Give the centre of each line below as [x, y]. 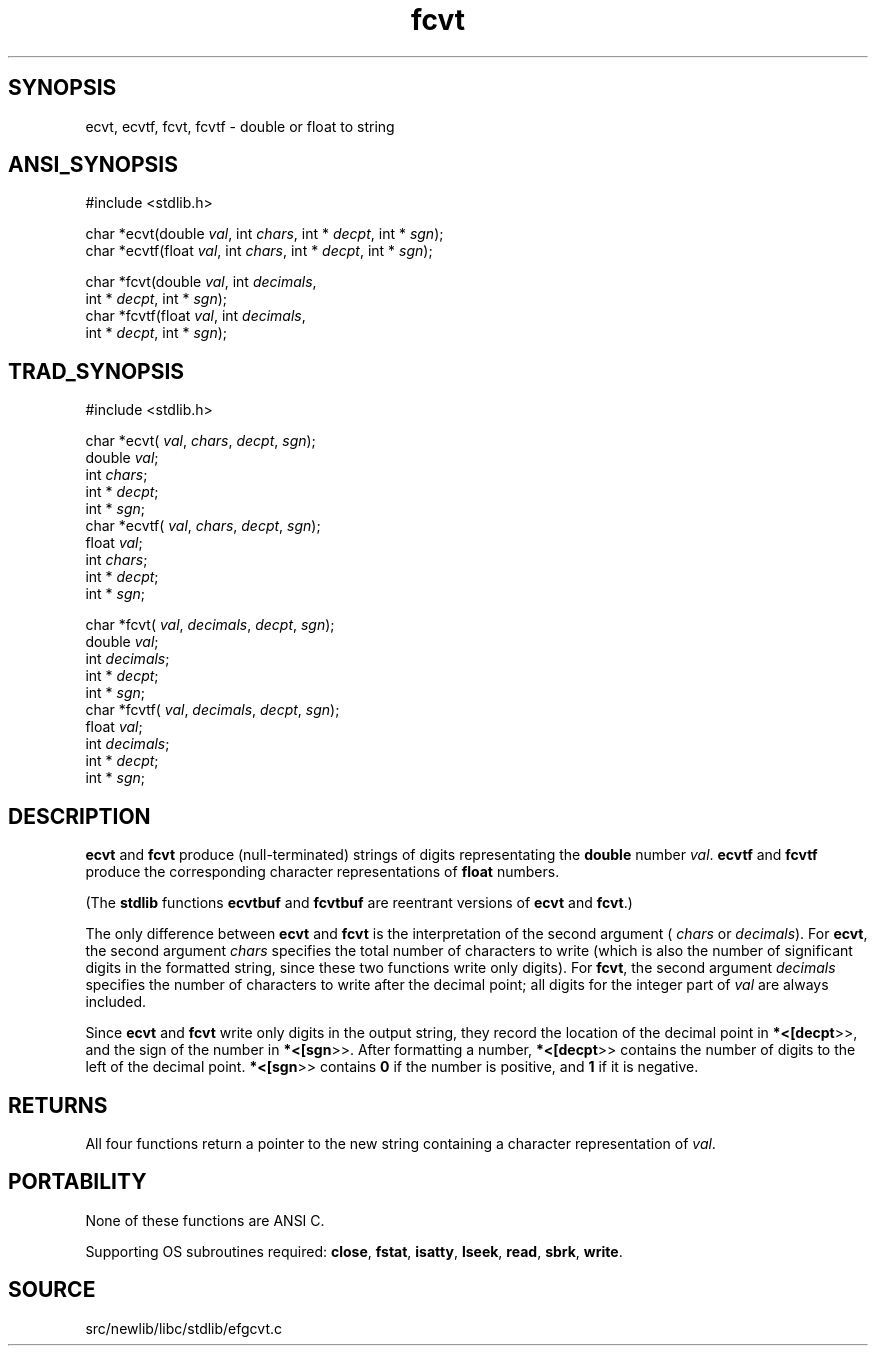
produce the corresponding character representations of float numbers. [322, 872]
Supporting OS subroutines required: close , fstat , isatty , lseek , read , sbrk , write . [354, 1251]
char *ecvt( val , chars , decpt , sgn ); [200, 441]
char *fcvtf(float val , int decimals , [195, 316]
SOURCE [52, 1290]
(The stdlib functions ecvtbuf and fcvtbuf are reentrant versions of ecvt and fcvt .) [359, 903]
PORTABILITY [77, 1182]
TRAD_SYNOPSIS [96, 371]
